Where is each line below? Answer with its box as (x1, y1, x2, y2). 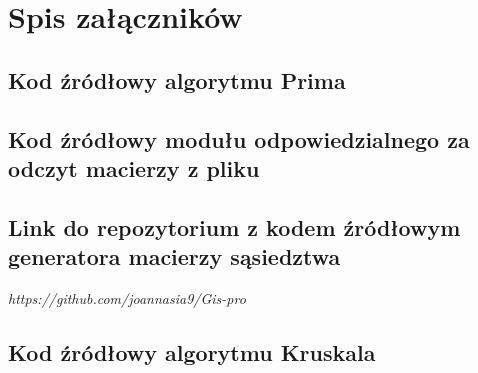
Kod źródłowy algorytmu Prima (8, 64, 346, 95)
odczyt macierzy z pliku (8, 152, 260, 183)
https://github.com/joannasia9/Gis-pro (8, 287, 246, 308)
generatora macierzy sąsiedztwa (8, 241, 341, 272)
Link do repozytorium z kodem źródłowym (8, 211, 461, 242)
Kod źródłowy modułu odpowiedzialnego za (8, 123, 470, 154)
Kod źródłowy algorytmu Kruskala (8, 336, 376, 367)
